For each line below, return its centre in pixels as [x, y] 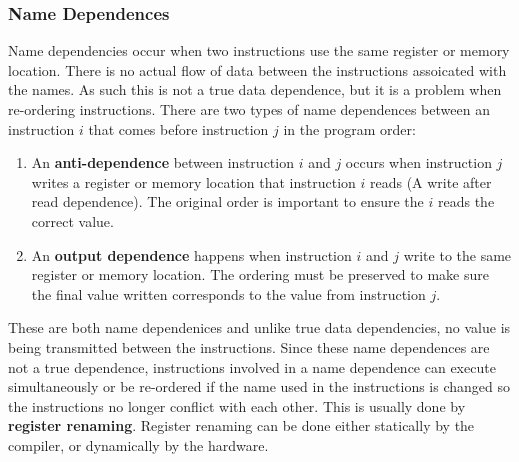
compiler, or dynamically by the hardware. [138, 444]
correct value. [72, 220]
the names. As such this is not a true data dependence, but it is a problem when [255, 89]
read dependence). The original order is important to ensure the [227, 201]
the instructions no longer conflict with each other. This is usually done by [237, 405]
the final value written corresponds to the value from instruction [228, 293]
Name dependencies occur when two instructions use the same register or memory [259, 50]
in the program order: [349, 128]
